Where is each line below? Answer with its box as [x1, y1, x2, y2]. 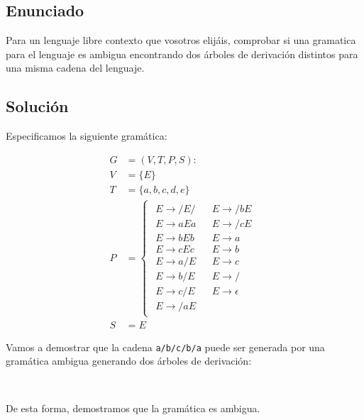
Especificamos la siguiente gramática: [6, 128, 167, 143]
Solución [6, 95, 69, 117]
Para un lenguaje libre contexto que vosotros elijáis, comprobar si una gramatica [6, 33, 356, 47]
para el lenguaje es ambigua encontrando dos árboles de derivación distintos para [6, 46, 358, 61]
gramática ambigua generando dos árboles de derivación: [6, 353, 252, 368]
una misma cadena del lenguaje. [6, 60, 145, 75]
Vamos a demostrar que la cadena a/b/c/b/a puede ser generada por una [6, 339, 325, 354]
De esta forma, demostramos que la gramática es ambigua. [6, 401, 260, 416]
